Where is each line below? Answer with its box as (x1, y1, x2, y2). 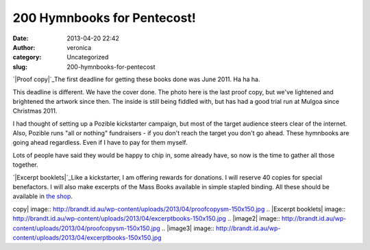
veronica (66, 43, 92, 51)
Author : (12, 43, 36, 51)
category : (12, 53, 42, 61)
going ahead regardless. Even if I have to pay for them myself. (12, 139, 188, 147)
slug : (12, 62, 27, 71)
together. (12, 161, 39, 169)
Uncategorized (66, 53, 109, 61)
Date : (12, 34, 29, 42)
